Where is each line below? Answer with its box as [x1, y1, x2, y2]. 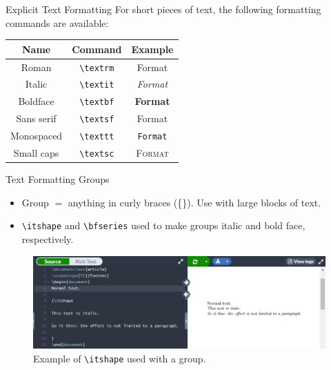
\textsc [79, 149, 114, 159]
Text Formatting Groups [6, 172, 110, 186]
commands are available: [6, 15, 109, 30]
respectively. [21, 232, 74, 246]
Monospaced [10, 128, 63, 143]
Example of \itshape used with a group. [33, 351, 206, 365]
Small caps [13, 146, 59, 160]
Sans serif [16, 111, 57, 126]
